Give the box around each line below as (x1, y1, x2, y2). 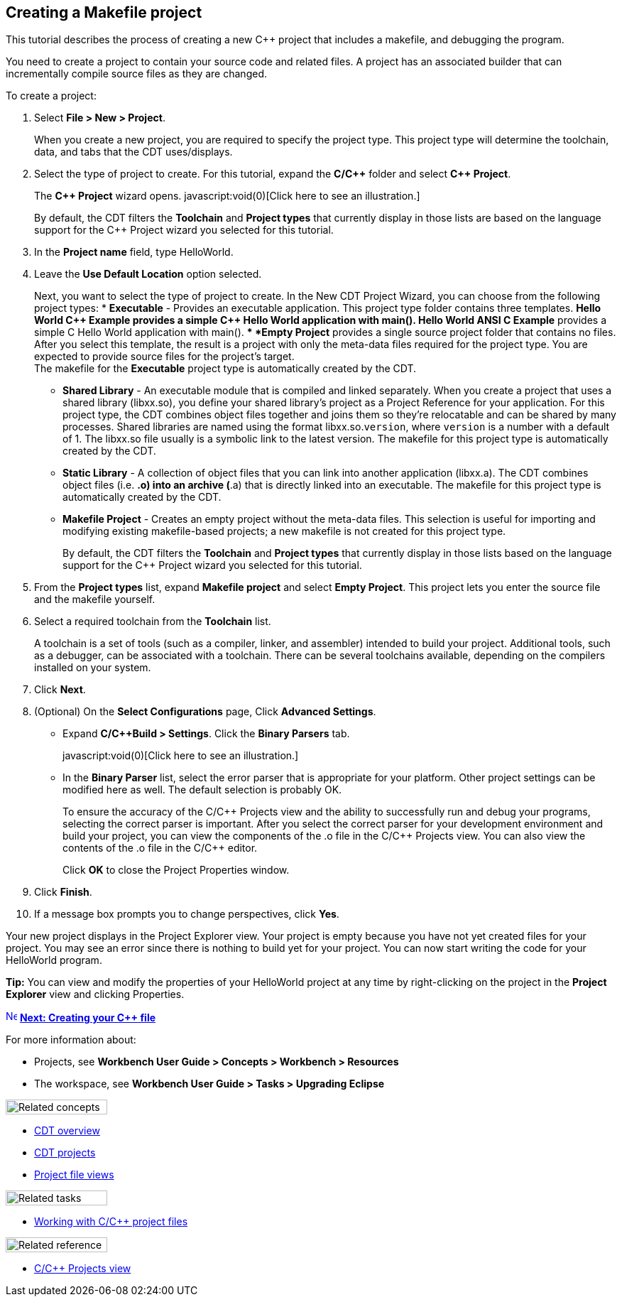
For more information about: (6, 1034, 136, 1046)
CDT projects (34, 1146, 96, 1159)
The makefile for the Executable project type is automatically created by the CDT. (34, 362, 417, 375)
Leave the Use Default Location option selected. (34, 268, 262, 281)
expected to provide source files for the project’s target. (34, 350, 295, 363)
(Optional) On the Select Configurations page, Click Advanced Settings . (34, 705, 376, 718)
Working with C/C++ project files (34, 1215, 188, 1228)
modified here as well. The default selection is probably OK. (62, 783, 342, 796)
